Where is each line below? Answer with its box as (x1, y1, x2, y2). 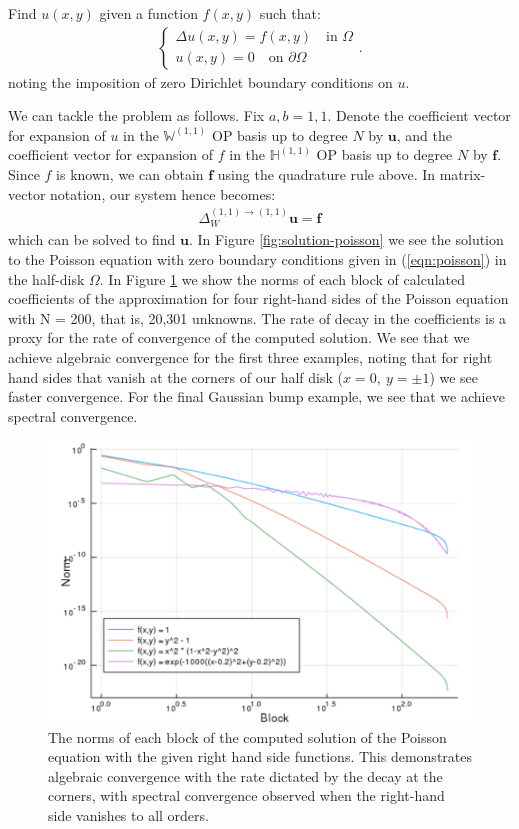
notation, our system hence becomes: (50, 183, 276, 204)
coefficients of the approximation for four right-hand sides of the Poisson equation (8, 288, 509, 309)
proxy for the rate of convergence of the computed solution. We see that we (8, 327, 470, 348)
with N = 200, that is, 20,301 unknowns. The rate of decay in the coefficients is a (8, 307, 507, 328)
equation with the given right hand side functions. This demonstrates (48, 746, 472, 767)
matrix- (439, 164, 486, 184)
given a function (99, 3, 198, 23)
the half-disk (8, 268, 85, 289)
